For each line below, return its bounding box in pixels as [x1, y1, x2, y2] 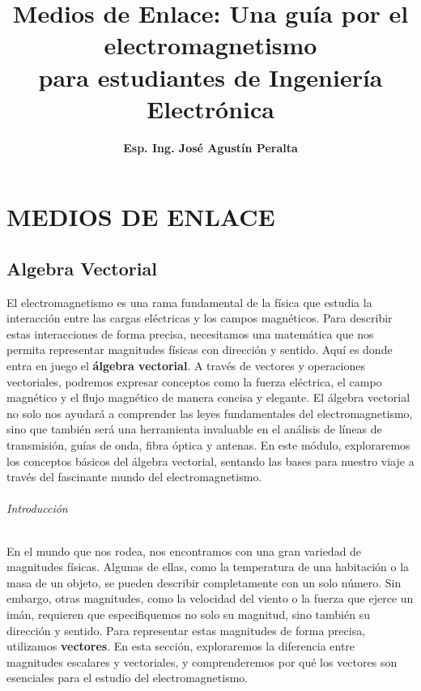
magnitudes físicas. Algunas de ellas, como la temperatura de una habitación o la [6, 558, 410, 575]
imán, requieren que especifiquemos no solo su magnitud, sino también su [6, 605, 370, 622]
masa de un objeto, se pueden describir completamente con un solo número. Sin [6, 574, 402, 591]
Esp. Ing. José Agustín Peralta [123, 139, 298, 156]
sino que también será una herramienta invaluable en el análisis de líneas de [6, 420, 382, 437]
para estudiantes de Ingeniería [38, 60, 383, 93]
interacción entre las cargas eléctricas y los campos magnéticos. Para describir [6, 309, 393, 326]
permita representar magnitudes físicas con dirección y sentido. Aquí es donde [6, 341, 393, 358]
